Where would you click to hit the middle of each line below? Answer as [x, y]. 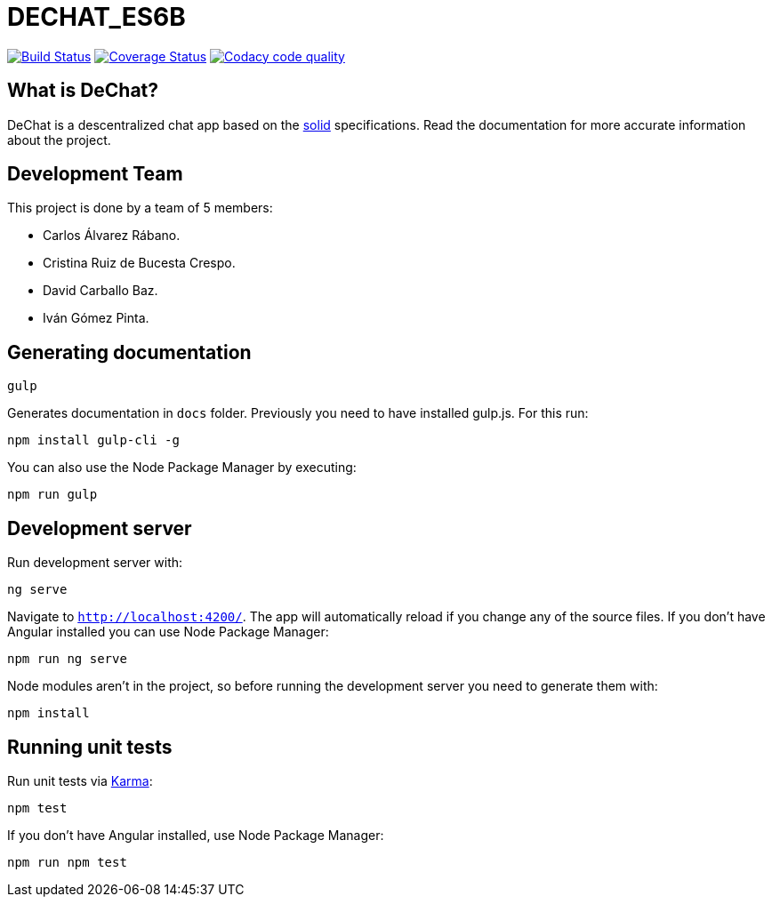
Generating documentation [129, 352]
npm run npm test [67, 862]
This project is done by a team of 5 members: [140, 208]
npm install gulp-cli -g [93, 440]
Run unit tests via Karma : [80, 780]
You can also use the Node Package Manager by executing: [182, 468]
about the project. [59, 140]
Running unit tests [90, 747]
